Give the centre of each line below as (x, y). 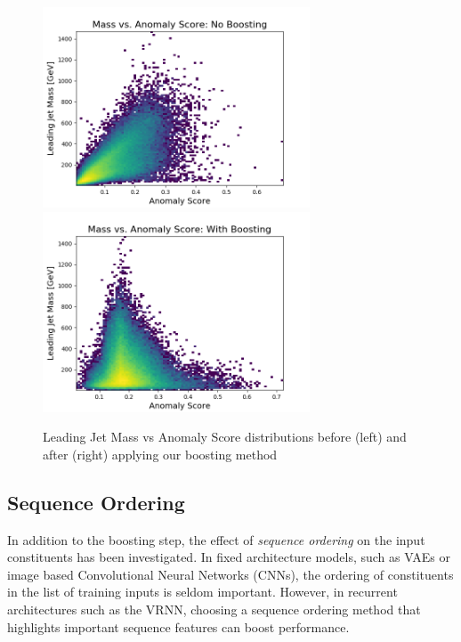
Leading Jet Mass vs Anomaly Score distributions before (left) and (225, 437)
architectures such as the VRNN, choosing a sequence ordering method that (214, 609)
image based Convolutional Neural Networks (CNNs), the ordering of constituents (230, 574)
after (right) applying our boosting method (160, 454)
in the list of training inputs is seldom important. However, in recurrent (202, 592)
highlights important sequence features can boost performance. (178, 626)
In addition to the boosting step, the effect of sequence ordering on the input (216, 539)
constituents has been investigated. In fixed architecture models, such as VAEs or (229, 557)
